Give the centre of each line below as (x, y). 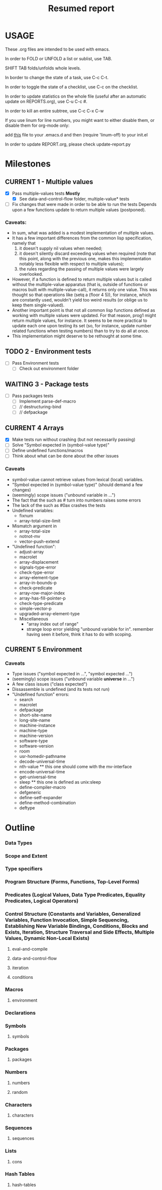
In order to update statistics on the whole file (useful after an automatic (76, 96)
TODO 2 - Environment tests (48, 351)
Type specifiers (24, 869)
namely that (24, 243)
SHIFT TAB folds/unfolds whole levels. (43, 68)
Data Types (19, 843)
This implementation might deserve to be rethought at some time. (77, 336)
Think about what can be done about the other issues (65, 456)
